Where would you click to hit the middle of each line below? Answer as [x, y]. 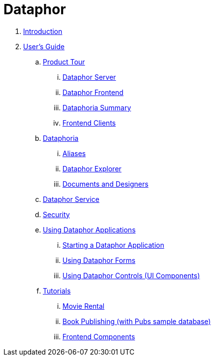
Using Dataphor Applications [89, 229]
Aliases [74, 153]
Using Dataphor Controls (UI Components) [131, 275]
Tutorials [57, 291]
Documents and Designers [106, 184]
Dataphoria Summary [97, 107]
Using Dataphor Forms [99, 260]
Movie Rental [84, 306]
